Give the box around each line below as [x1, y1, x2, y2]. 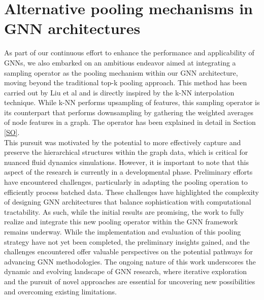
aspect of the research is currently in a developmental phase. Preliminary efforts [4, 166, 253, 177]
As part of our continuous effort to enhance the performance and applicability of [4, 47, 254, 58]
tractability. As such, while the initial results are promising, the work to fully [4, 206, 244, 217]
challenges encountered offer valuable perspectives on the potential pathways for [4, 246, 253, 257]
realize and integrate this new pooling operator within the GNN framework [4, 216, 238, 227]
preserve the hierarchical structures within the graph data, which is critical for [4, 147, 248, 157]
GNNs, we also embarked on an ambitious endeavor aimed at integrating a [4, 57, 236, 68]
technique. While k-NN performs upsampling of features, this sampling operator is [4, 97, 260, 108]
